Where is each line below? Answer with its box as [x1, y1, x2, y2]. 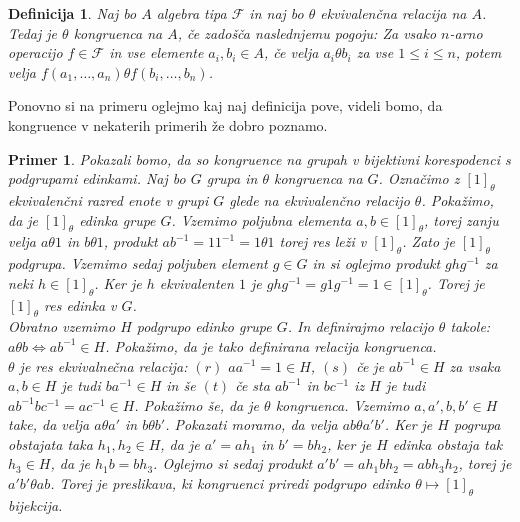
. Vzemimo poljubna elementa [171, 209, 352, 230]
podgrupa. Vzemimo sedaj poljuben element [8, 253, 268, 274]
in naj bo [249, 3, 304, 23]
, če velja [263, 42, 319, 63]
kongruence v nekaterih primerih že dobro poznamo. [8, 114, 328, 135]
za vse [356, 42, 394, 63]
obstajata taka [8, 433, 93, 454]
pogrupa [453, 414, 501, 435]
